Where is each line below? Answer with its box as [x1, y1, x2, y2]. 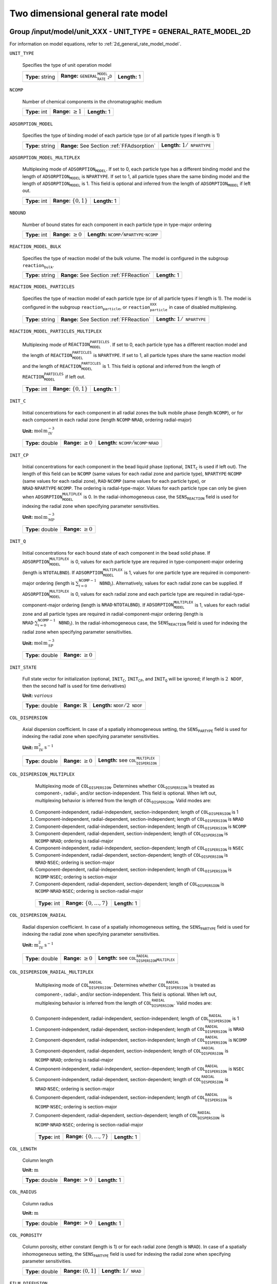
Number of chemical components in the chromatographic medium [22, 98, 162, 105]
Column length [22, 1157, 54, 1163]
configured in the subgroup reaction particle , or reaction [22, 304, 150, 311]
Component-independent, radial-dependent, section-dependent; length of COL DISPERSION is [35, 852, 228, 860]
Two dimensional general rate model [9, 8, 168, 19]
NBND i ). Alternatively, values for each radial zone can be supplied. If [99, 580, 243, 588]
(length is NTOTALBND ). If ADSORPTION [22, 569, 104, 575]
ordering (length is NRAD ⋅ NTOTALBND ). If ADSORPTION [62, 601, 174, 608]
